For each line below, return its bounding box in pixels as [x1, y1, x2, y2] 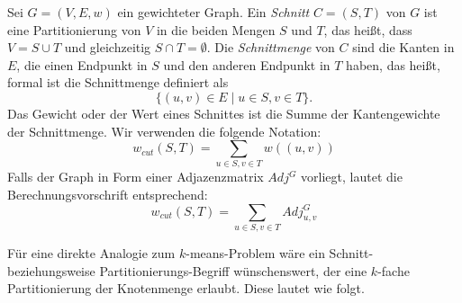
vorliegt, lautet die [301, 167, 403, 186]
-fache [377, 261, 410, 280]
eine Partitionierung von [7, 20, 141, 39]
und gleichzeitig [64, 38, 151, 57]
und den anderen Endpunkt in [163, 55, 331, 74]
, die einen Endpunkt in [16, 55, 148, 74]
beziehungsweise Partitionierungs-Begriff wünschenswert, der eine [7, 261, 367, 280]
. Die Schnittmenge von [206, 38, 335, 57]
